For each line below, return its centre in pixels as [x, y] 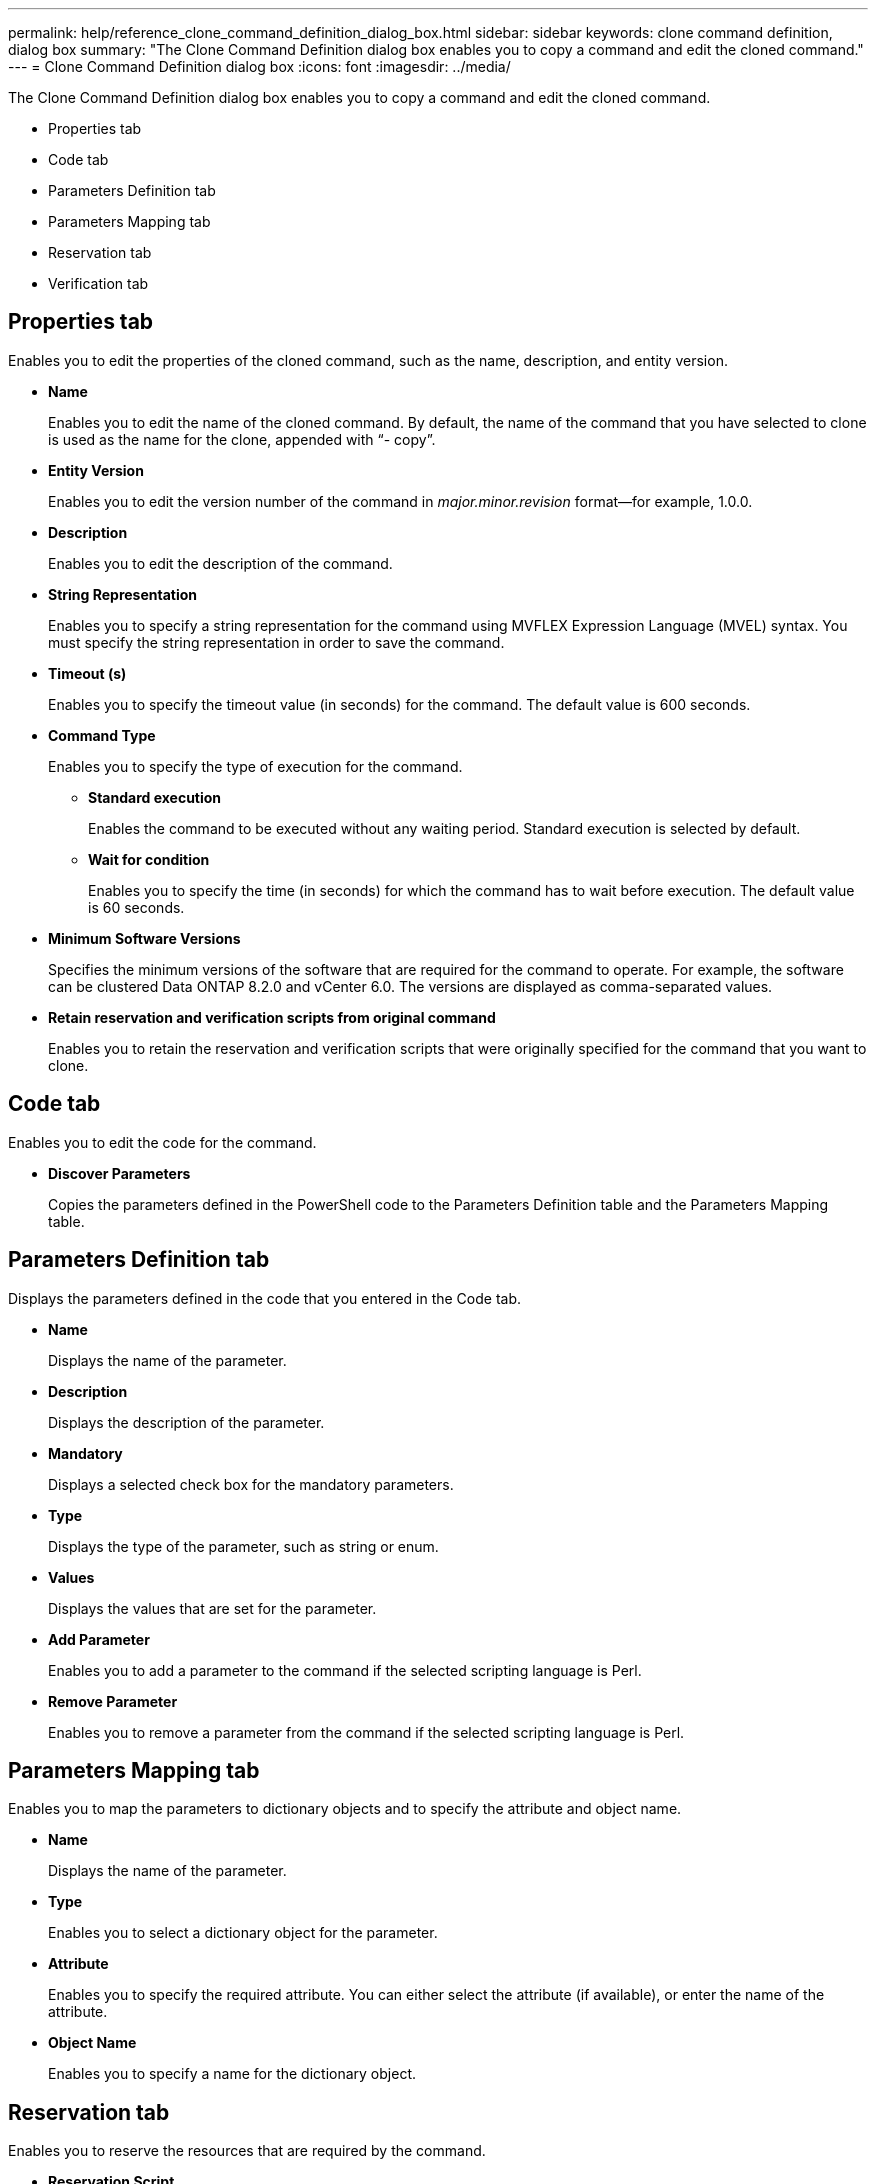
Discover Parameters [119, 1173]
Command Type [102, 735]
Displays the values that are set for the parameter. [212, 1608]
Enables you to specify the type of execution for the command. [255, 766]
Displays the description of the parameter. [186, 1422]
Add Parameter [99, 1639]
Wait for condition [149, 859]
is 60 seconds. [136, 907]
